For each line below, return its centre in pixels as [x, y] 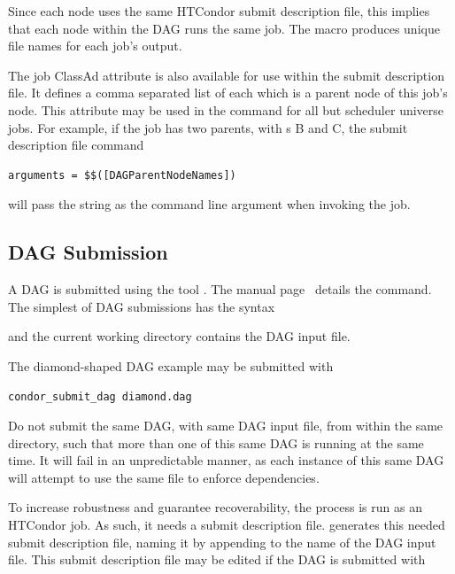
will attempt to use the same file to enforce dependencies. [164, 477]
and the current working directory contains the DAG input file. [179, 336]
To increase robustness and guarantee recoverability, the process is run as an [215, 507]
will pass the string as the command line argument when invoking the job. [209, 204]
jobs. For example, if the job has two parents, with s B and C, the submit [208, 127]
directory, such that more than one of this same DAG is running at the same [216, 442]
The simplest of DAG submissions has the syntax [142, 306]
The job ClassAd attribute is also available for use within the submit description [226, 75]
